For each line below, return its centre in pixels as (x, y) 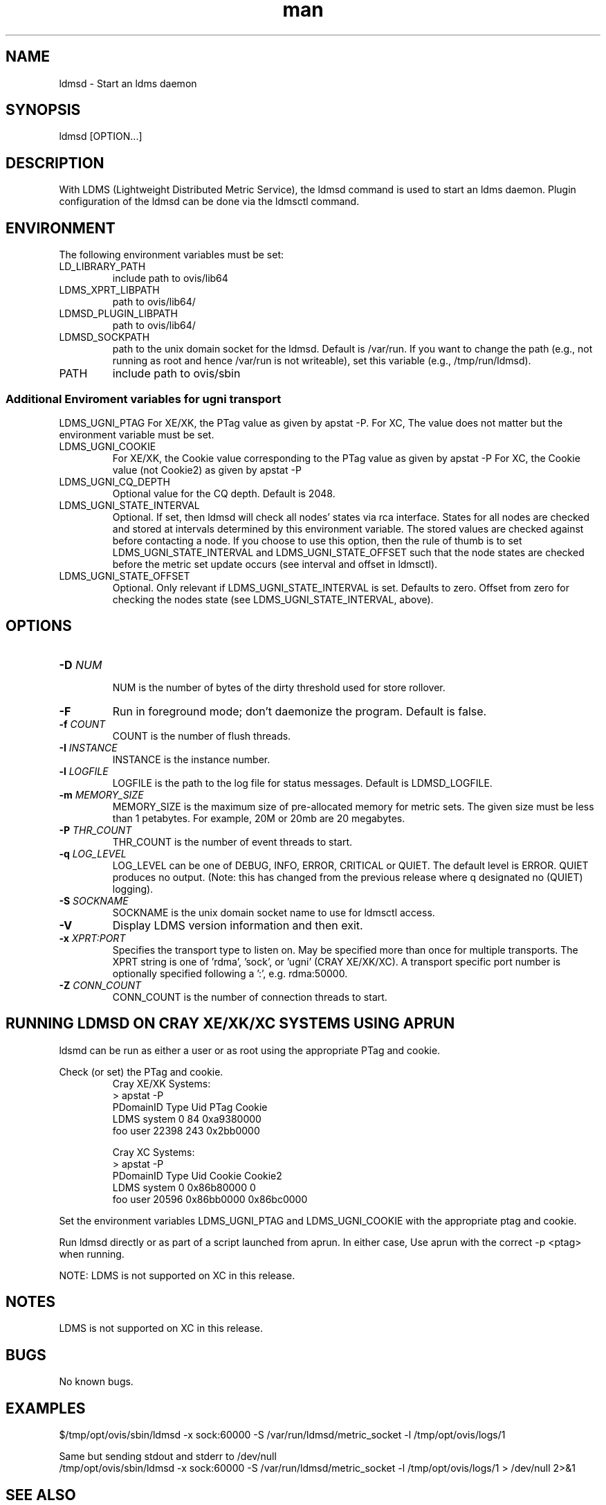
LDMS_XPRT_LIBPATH (109, 290)
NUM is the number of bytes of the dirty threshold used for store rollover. (279, 687)
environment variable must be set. (137, 434)
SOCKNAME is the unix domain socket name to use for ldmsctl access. (274, 912)
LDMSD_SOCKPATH (104, 337)
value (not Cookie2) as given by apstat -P (207, 470)
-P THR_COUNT (95, 830)
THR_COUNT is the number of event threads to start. (232, 841)
